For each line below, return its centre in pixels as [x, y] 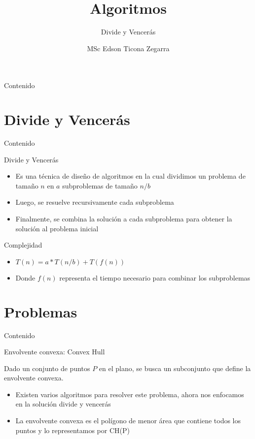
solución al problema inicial [57, 228]
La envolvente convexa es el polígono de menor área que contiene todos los [128, 421]
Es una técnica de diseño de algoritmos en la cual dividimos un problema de [130, 176]
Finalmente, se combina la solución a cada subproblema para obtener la [124, 219]
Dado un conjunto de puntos [47, 368]
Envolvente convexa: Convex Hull [55, 352]
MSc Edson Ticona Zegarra [128, 48]
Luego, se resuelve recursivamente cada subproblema [95, 202]
